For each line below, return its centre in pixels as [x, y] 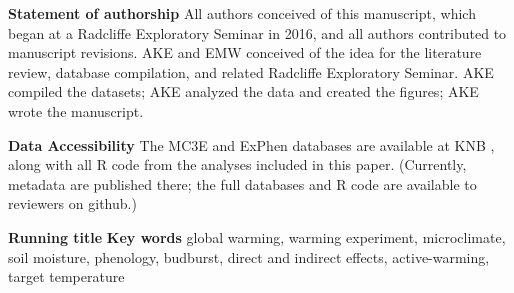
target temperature [66, 276]
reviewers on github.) [72, 203]
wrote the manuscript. [76, 110]
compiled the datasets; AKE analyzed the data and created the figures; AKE [243, 91]
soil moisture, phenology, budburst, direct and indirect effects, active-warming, [249, 256]
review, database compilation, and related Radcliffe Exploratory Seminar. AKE [251, 71]
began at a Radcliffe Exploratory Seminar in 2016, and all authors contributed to [257, 32]
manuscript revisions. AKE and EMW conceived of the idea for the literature [245, 52]
